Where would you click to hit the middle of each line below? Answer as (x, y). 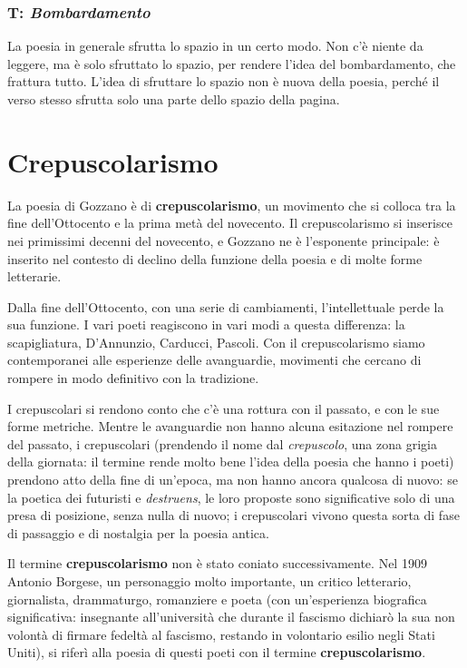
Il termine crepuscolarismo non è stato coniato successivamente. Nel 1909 (217, 563)
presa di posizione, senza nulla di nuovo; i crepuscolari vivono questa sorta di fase (233, 515)
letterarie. (34, 276)
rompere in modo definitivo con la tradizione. (133, 378)
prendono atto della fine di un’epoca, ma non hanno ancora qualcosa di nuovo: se (233, 480)
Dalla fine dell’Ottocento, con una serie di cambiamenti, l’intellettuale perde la (226, 306)
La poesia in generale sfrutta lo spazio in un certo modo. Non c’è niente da (215, 46)
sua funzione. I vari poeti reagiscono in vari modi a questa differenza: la (206, 324)
